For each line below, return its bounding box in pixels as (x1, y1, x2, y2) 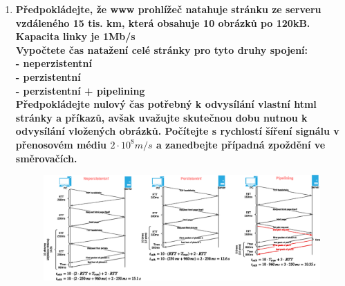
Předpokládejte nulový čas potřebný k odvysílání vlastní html (15, 97, 317, 111)
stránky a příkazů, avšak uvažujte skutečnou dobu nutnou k (15, 110, 308, 124)
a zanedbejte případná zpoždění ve (156, 137, 326, 151)
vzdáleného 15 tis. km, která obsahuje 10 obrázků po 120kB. (15, 15, 310, 30)
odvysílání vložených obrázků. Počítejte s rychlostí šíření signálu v (15, 124, 339, 138)
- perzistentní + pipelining (15, 83, 145, 97)
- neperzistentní (15, 56, 93, 70)
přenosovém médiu (15, 137, 107, 151)
